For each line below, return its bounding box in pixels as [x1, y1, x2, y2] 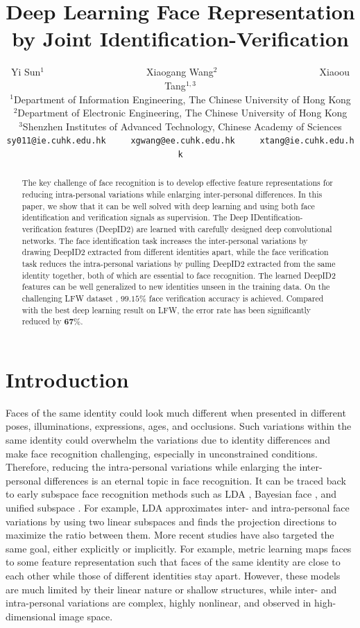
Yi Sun [10, 64, 41, 79]
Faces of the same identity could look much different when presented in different [6, 405, 346, 419]
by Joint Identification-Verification [12, 24, 349, 53]
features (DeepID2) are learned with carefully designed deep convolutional [65, 223, 332, 235]
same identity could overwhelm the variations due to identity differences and [6, 433, 331, 447]
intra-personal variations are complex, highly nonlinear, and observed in [6, 595, 311, 610]
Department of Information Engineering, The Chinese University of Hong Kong [14, 91, 351, 106]
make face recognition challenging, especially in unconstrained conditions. [6, 446, 318, 460]
